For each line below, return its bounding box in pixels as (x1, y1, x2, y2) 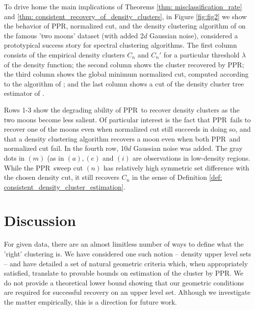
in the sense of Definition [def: (132, 172, 222, 182)
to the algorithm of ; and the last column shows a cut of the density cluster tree (4, 78, 244, 88)
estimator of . (4, 88, 45, 98)
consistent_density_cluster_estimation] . (4, 181, 126, 192)
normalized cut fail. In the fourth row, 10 (4, 143, 128, 153)
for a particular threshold (163, 49, 240, 59)
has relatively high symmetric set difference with (103, 162, 250, 172)
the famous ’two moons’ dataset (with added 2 (4, 30, 144, 40)
